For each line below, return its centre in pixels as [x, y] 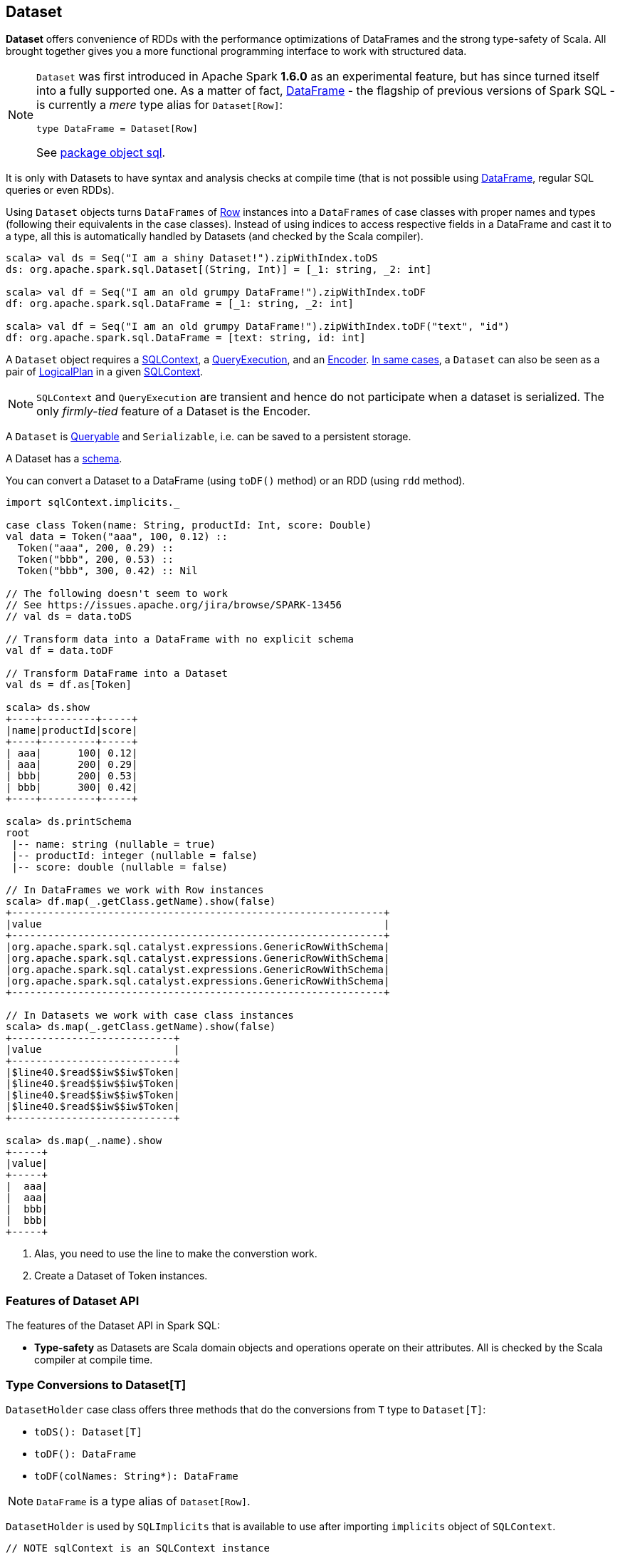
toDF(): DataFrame [85, 1454]
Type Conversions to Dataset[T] [96, 1385]
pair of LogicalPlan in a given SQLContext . [105, 372]
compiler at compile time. [94, 1360]
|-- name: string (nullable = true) [114, 845]
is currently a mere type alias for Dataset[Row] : [160, 105]
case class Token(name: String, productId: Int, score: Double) [189, 525]
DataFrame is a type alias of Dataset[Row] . [143, 1501]
